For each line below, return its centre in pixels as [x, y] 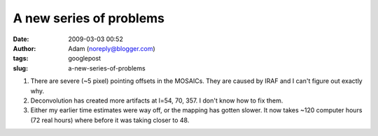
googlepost [85, 59]
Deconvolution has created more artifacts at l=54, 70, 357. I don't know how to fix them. [157, 100]
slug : [20, 68]
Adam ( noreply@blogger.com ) [112, 48]
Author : [24, 48]
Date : [21, 39]
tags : [21, 59]
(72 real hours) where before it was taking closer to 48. [110, 120]
